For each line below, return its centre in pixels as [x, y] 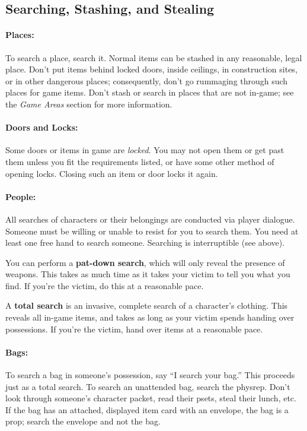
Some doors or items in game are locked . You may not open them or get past [145, 150]
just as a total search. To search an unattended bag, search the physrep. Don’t [148, 386]
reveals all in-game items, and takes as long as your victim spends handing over [150, 317]
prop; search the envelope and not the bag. [83, 421]
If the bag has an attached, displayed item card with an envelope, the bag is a [147, 409]
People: [21, 196]
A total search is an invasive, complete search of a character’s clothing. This [147, 305]
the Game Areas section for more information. [89, 104]
